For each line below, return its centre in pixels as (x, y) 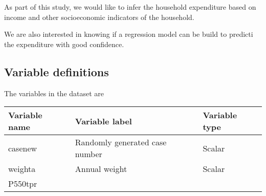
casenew (23, 148)
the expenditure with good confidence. (64, 44)
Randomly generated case (121, 142)
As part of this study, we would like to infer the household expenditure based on (130, 7)
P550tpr (23, 184)
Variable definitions (57, 71)
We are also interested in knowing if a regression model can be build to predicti (129, 34)
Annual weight (101, 169)
